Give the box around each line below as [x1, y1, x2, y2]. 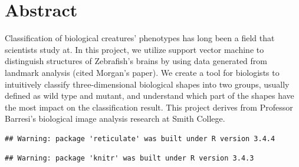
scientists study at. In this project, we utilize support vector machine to [5, 43, 264, 55]
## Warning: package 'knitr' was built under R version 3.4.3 [5, 154, 254, 163]
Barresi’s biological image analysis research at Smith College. [5, 112, 225, 125]
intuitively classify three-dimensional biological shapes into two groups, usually [5, 78, 290, 90]
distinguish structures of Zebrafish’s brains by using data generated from [5, 55, 268, 67]
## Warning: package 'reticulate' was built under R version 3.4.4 [5, 134, 275, 143]
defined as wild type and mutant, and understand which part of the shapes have [5, 89, 294, 102]
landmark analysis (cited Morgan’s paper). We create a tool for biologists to [5, 66, 280, 78]
